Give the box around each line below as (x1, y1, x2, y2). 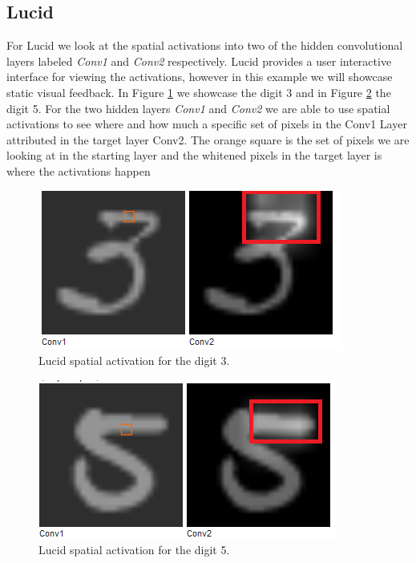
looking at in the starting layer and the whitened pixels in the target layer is (6, 147, 382, 164)
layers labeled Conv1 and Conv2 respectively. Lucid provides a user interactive (6, 52, 392, 69)
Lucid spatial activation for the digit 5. (38, 541, 230, 558)
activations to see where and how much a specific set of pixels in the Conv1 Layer (6, 115, 407, 132)
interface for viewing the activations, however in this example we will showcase (6, 68, 393, 85)
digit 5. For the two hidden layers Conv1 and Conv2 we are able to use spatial (6, 99, 390, 116)
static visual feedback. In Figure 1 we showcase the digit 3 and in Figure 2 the (6, 83, 391, 100)
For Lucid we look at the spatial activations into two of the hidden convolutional (6, 37, 403, 54)
